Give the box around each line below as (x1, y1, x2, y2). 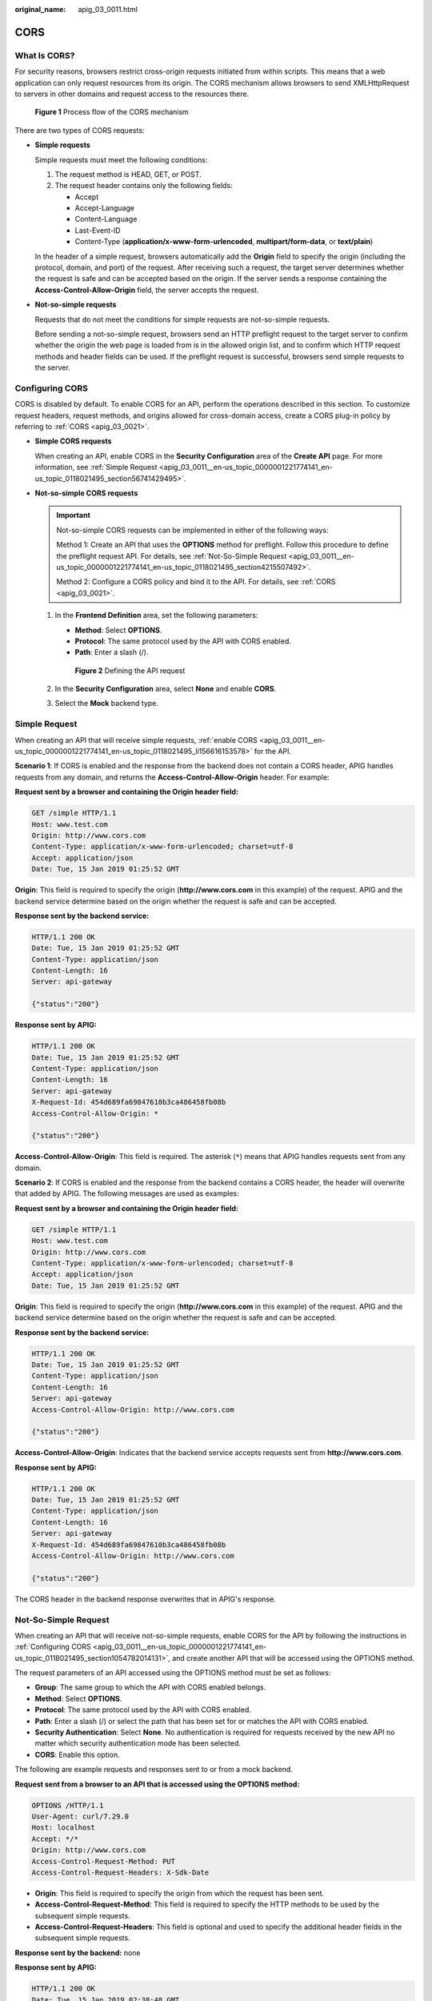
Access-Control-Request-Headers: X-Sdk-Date (31, 1867, 210, 1877)
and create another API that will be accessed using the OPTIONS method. (172, 1653, 415, 1662)
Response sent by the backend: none (14, 1947, 141, 1957)
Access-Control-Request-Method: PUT (31, 1857, 176, 1866)
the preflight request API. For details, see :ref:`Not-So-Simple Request (56, 551, 287, 560)
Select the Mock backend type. (54, 699, 159, 708)
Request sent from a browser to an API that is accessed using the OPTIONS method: (14, 1779, 300, 1789)
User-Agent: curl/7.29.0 (31, 1811, 130, 1821)
